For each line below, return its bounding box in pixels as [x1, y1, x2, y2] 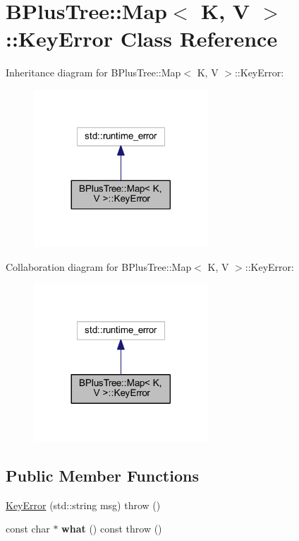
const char [6, 521, 50, 536]
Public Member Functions [6, 464, 199, 486]
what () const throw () [61, 521, 162, 536]
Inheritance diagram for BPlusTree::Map [6, 65, 181, 80]
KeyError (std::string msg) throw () [6, 497, 161, 512]
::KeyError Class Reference [6, 24, 278, 53]
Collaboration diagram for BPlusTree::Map [6, 259, 192, 274]
